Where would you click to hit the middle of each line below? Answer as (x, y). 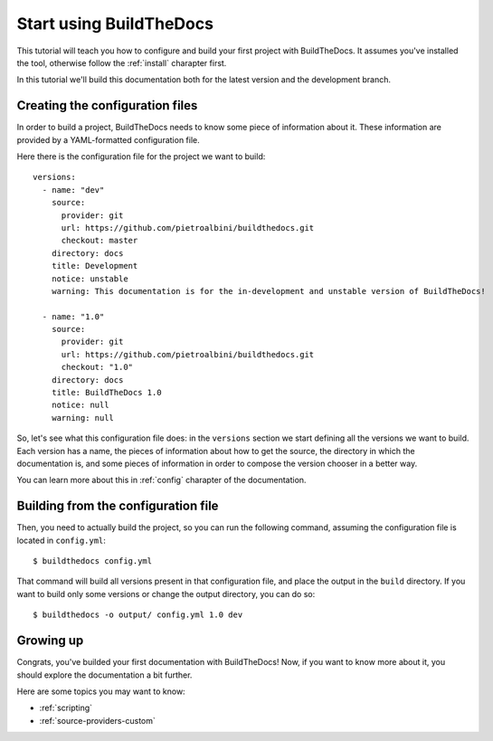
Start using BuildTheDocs (115, 24)
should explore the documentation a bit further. (104, 675)
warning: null (83, 418)
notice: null (80, 405)
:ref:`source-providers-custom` (97, 720)
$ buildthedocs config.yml (93, 561)
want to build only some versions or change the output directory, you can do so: (166, 594)
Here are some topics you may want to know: (101, 691)
